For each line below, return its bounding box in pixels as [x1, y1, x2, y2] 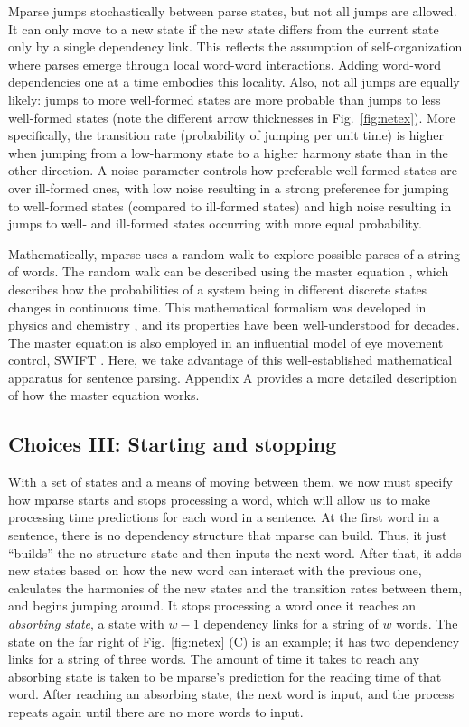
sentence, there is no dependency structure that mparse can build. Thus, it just [8, 526, 447, 545]
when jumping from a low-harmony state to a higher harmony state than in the [8, 143, 448, 162]
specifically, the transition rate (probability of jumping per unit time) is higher [8, 126, 444, 144]
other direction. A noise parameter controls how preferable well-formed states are [8, 161, 457, 180]
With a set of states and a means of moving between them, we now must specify [8, 472, 453, 491]
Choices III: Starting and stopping [8, 430, 337, 458]
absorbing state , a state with [8, 614, 164, 633]
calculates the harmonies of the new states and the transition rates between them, [8, 578, 463, 597]
